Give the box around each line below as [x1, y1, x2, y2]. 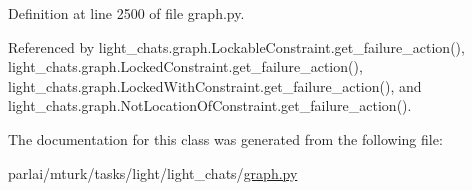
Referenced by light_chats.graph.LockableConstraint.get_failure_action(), [8, 36, 465, 57]
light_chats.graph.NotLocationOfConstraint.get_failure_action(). [8, 95, 412, 116]
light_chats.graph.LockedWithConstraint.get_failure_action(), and [8, 75, 422, 96]
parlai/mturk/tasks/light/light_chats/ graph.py [8, 162, 298, 183]
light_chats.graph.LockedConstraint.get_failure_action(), [8, 56, 363, 77]
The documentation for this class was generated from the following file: [8, 128, 443, 149]
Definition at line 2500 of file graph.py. [8, 3, 245, 23]
